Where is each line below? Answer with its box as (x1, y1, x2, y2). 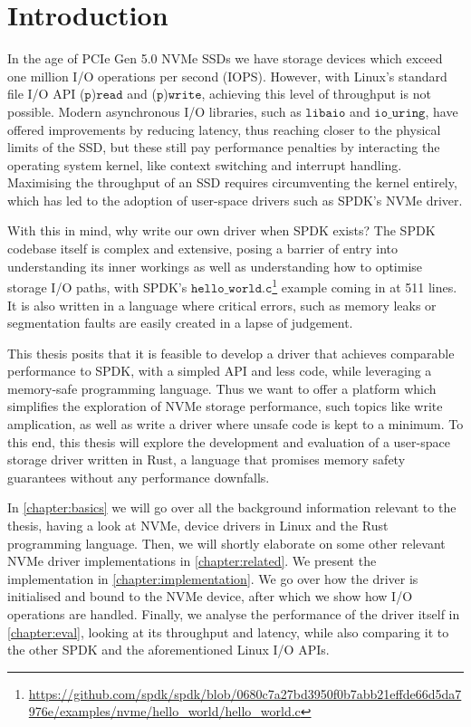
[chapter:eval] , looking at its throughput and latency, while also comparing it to (7, 622, 449, 641)
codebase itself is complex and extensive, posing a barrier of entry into (7, 239, 399, 258)
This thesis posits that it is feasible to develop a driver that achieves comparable (7, 343, 455, 362)
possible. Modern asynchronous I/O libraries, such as (7, 101, 302, 120)
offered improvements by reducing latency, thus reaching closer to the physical (7, 120, 441, 139)
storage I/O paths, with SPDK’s (7, 277, 187, 296)
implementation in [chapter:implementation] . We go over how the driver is (7, 569, 418, 588)
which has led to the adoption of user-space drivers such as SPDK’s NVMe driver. (7, 190, 463, 209)
